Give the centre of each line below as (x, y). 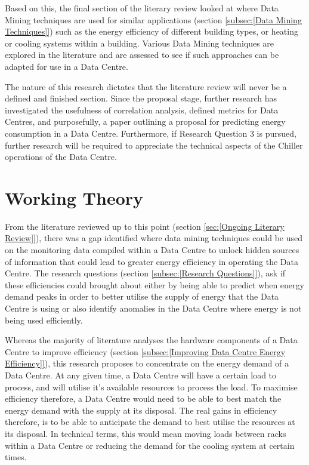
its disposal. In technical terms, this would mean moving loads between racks (146, 433)
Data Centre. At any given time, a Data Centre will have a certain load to (141, 375)
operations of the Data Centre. (61, 157)
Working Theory (74, 197)
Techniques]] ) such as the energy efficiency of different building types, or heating (152, 31)
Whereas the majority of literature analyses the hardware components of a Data (151, 340)
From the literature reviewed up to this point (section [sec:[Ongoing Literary (145, 226)
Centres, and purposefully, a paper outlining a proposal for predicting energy (145, 121)
